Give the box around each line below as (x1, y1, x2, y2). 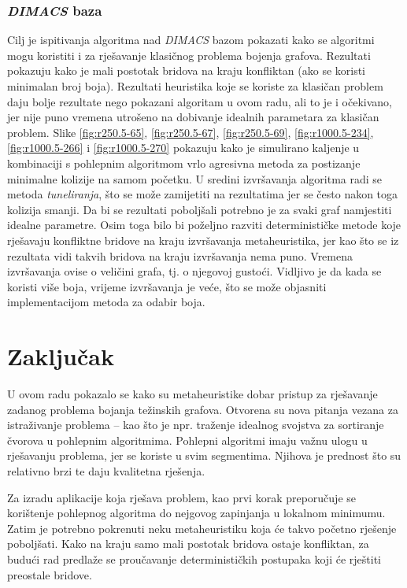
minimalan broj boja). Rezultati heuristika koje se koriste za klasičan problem (7, 78, 383, 94)
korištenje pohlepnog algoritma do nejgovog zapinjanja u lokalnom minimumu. (7, 505, 386, 521)
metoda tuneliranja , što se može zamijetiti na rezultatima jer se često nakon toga (7, 186, 398, 202)
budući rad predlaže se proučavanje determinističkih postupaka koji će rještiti (7, 550, 381, 567)
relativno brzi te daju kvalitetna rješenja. (7, 463, 205, 479)
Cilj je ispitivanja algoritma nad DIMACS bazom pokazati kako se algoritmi (7, 31, 375, 48)
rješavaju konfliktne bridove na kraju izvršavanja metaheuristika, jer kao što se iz (7, 231, 399, 248)
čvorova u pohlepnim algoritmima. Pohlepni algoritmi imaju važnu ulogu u (7, 431, 368, 448)
